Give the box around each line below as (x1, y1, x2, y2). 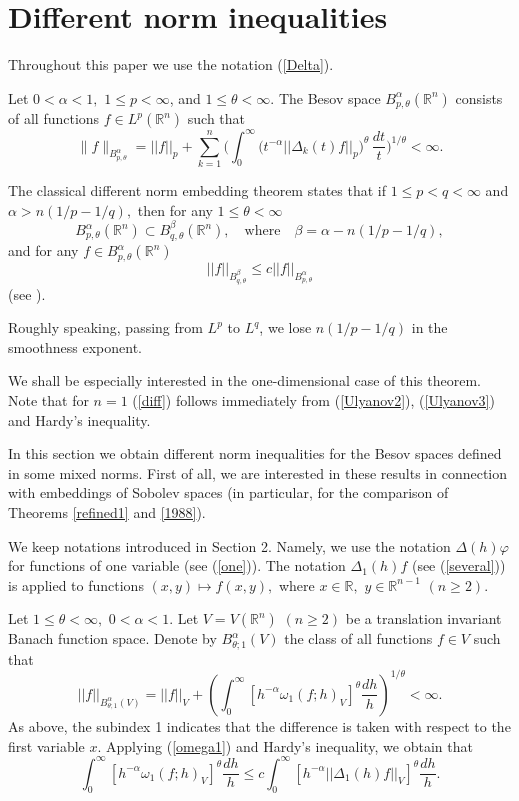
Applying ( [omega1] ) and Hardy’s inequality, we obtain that (106, 735, 473, 756)
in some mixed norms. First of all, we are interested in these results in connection (8, 462, 508, 483)
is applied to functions (8, 574, 144, 595)
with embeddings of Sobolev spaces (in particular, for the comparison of (8, 482, 449, 503)
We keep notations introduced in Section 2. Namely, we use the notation (8, 535, 451, 556)
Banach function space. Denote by (8, 628, 217, 649)
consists (455, 87, 503, 108)
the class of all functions (284, 628, 433, 649)
